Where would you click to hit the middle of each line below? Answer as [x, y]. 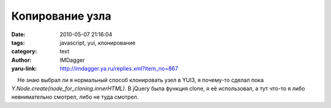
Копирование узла [61, 16]
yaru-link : [24, 69]
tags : [18, 42]
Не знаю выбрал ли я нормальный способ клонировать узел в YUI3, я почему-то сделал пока [140, 80]
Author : [21, 60]
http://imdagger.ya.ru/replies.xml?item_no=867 [119, 69]
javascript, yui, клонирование [98, 42]
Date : [18, 34]
